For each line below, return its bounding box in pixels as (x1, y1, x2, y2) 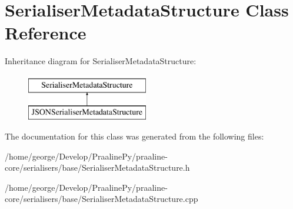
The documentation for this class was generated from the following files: (5, 130, 264, 142)
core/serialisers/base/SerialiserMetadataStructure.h (5, 161, 190, 174)
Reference (5, 21, 86, 45)
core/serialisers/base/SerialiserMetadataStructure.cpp (5, 193, 198, 205)
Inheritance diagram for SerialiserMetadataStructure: (5, 55, 197, 67)
